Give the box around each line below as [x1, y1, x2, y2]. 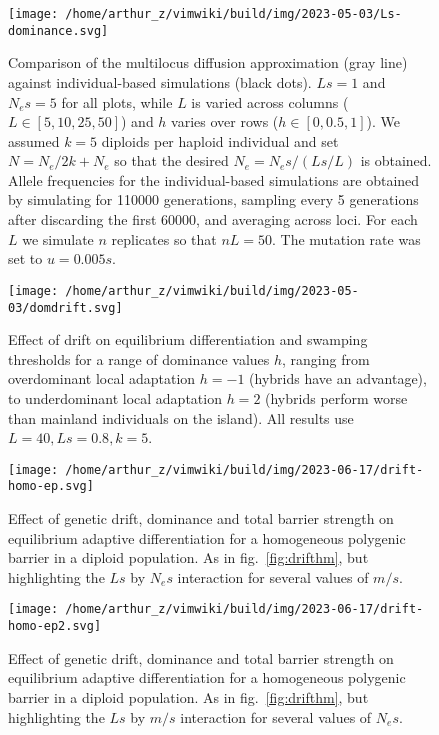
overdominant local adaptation [8, 368, 196, 389]
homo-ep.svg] [8, 479, 94, 494]
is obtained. [360, 150, 432, 171]
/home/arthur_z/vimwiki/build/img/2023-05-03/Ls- [65, 7, 402, 21]
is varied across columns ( [191, 91, 349, 112]
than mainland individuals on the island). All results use [8, 407, 354, 428]
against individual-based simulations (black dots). [8, 71, 312, 92]
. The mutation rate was [272, 228, 421, 249]
